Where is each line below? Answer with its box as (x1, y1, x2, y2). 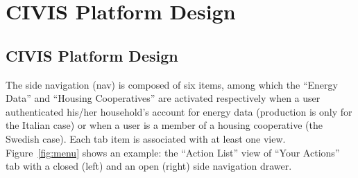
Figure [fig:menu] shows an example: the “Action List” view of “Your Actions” (6, 145, 340, 159)
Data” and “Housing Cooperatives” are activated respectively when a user (6, 91, 321, 105)
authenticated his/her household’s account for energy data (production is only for (6, 104, 352, 118)
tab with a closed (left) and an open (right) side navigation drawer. (6, 159, 292, 173)
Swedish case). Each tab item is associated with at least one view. (6, 131, 286, 145)
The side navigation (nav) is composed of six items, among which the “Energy (6, 77, 338, 91)
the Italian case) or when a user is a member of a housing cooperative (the (6, 118, 323, 132)
